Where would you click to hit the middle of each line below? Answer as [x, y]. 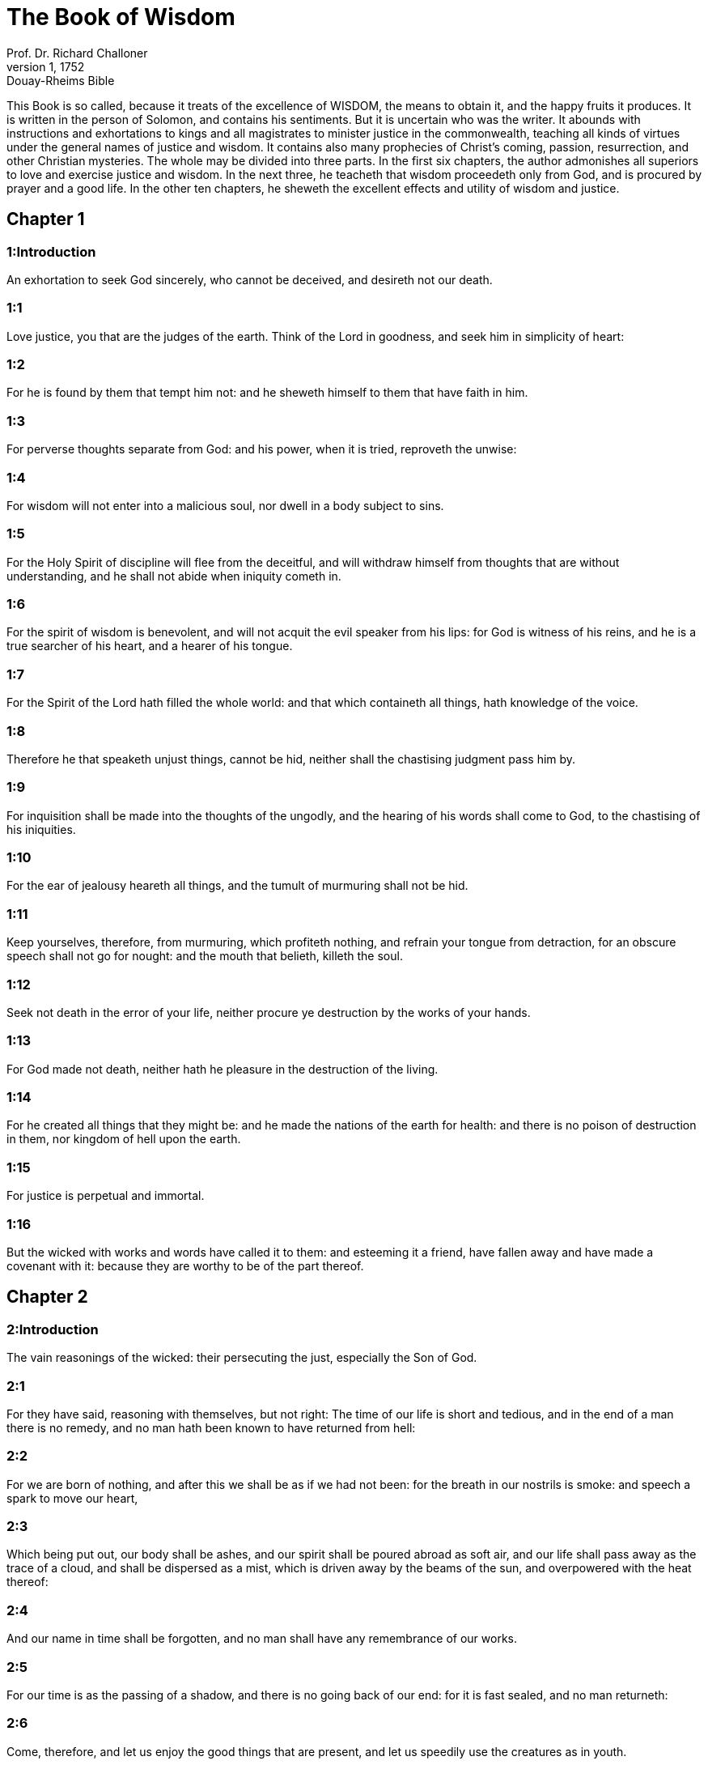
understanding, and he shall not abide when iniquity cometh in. [174, 576]
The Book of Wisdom [121, 17]
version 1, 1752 [46, 66]
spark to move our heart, [72, 1498]
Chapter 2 [47, 1297]
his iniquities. [41, 829]
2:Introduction [53, 1329]
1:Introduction [51, 251]
